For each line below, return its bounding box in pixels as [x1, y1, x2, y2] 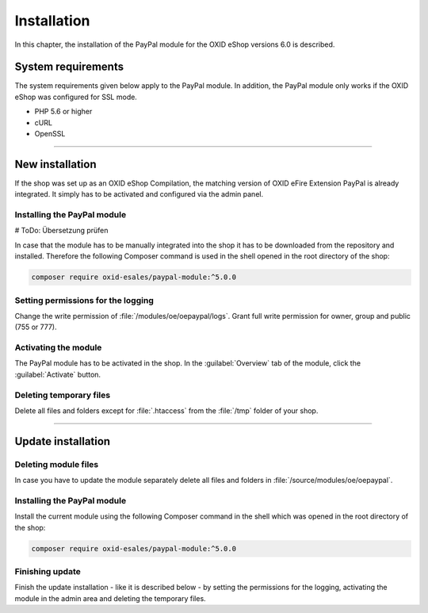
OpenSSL [34, 129, 66, 139]
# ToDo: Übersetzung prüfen [14, 226, 109, 236]
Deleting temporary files [14, 389, 111, 400]
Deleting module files [14, 458, 99, 469]
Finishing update [14, 566, 81, 577]
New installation [14, 157, 97, 170]
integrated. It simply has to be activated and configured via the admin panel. [14, 190, 264, 199]
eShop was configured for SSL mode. [14, 92, 138, 102]
